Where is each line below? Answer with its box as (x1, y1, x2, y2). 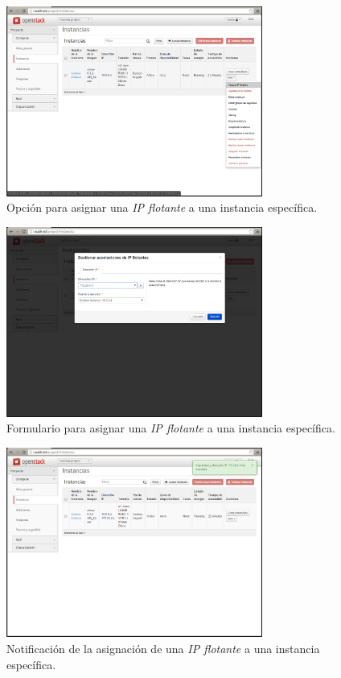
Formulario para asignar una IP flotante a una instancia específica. (6, 420, 335, 436)
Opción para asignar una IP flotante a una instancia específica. (6, 199, 318, 216)
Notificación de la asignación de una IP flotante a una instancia (6, 640, 320, 657)
